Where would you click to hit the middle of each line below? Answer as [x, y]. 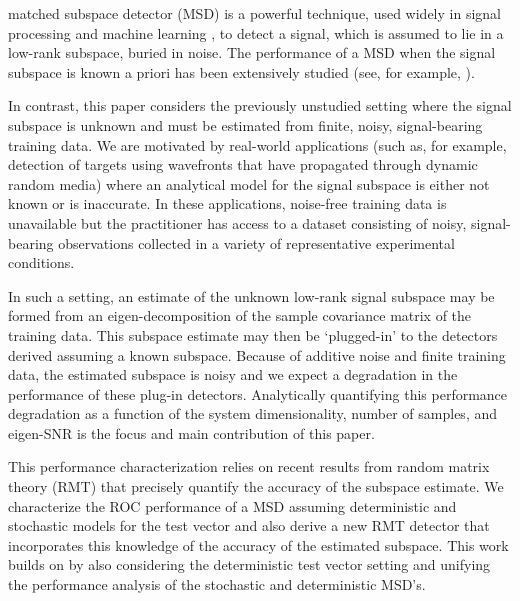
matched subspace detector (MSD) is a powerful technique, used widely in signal [254, 13]
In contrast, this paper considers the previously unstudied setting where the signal [260, 105]
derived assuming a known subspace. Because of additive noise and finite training [257, 354]
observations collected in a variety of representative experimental [256, 242]
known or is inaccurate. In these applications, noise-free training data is [227, 203]
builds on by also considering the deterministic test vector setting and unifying [249, 564]
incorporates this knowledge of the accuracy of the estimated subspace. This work [258, 544]
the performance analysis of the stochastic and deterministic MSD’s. [217, 584]
